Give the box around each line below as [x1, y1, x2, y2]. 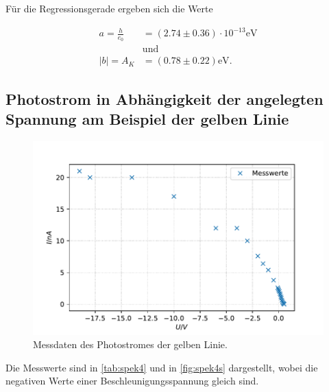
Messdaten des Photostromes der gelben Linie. [33, 337, 228, 352]
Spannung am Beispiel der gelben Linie [5, 108, 289, 130]
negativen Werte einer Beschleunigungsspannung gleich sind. [5, 373, 259, 388]
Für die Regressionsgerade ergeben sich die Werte [5, 1, 213, 15]
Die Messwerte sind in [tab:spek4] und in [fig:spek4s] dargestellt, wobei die [5, 360, 318, 374]
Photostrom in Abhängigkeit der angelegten [5, 88, 324, 109]
